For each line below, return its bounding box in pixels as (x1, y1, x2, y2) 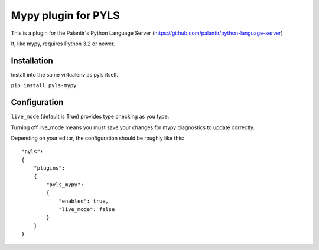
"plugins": (33, 165, 66, 172)
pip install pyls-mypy (11, 83, 77, 89)
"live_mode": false (58, 206, 115, 213)
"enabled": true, (58, 198, 109, 205)
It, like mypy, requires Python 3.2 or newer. (11, 40, 115, 47)
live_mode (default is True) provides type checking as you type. (11, 113, 170, 120)
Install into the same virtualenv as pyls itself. (11, 71, 118, 78)
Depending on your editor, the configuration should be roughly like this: (11, 134, 184, 142)
